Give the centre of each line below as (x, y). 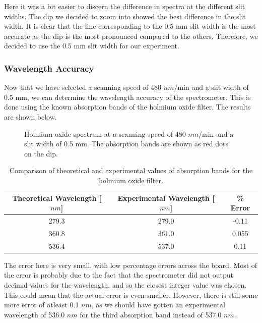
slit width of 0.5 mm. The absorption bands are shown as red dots (126, 144)
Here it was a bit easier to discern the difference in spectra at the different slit (125, 6)
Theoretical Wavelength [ (57, 198)
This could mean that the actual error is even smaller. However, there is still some (131, 294)
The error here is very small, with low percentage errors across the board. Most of (131, 265)
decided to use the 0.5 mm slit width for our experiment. (92, 46)
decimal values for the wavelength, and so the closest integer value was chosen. (125, 284)
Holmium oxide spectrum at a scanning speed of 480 (105, 133)
